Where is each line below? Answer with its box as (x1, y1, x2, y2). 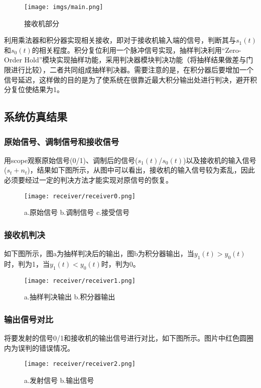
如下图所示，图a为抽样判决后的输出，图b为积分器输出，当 (4, 248, 194, 259)
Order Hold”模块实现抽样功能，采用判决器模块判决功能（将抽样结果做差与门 (4, 54, 253, 65)
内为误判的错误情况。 (4, 342, 74, 353)
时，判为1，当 (4, 258, 50, 269)
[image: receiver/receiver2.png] (24, 360, 136, 368)
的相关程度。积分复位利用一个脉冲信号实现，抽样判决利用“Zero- (32, 44, 241, 55)
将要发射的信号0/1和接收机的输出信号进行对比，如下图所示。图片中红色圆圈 (4, 333, 253, 343)
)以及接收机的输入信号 (183, 154, 256, 165)
